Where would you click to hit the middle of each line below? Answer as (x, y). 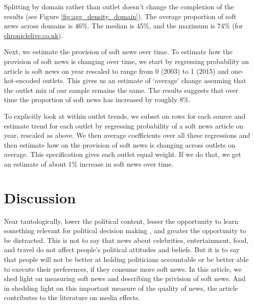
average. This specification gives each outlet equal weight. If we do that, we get (123, 154)
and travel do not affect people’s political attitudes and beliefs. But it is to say (122, 250)
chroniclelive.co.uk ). (34, 35)
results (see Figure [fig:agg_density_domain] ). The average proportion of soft (120, 16)
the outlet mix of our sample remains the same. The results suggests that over (121, 90)
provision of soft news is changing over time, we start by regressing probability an (127, 61)
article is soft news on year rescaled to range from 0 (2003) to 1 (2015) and (116, 71)
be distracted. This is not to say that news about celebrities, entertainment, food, (126, 240)
